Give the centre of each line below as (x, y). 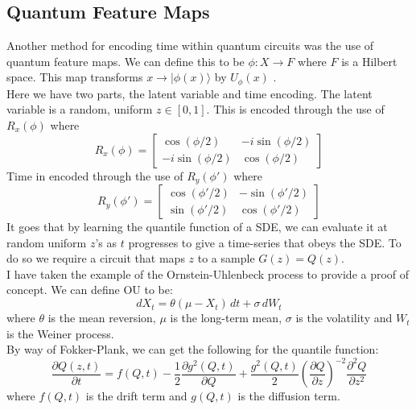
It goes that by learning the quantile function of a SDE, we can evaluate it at (197, 227)
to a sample (226, 258)
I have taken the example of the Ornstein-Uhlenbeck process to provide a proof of (208, 273)
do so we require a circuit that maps (96, 258)
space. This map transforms (75, 77)
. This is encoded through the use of (295, 109)
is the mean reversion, (102, 318)
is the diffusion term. (289, 396)
